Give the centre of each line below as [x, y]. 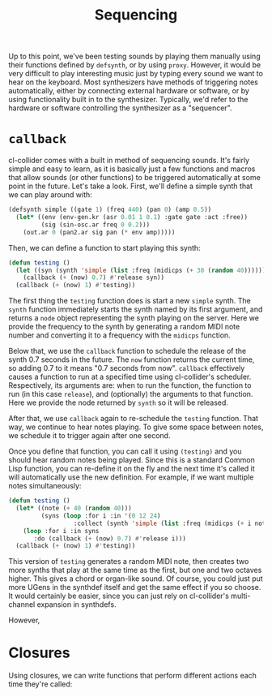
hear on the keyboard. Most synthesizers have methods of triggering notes [134, 82]
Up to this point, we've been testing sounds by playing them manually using [134, 56]
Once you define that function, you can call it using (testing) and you [125, 451]
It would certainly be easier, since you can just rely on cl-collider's [119, 596]
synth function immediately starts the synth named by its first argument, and [136, 309]
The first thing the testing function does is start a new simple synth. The [130, 301]
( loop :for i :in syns [61, 531]
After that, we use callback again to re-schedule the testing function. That [134, 419]
